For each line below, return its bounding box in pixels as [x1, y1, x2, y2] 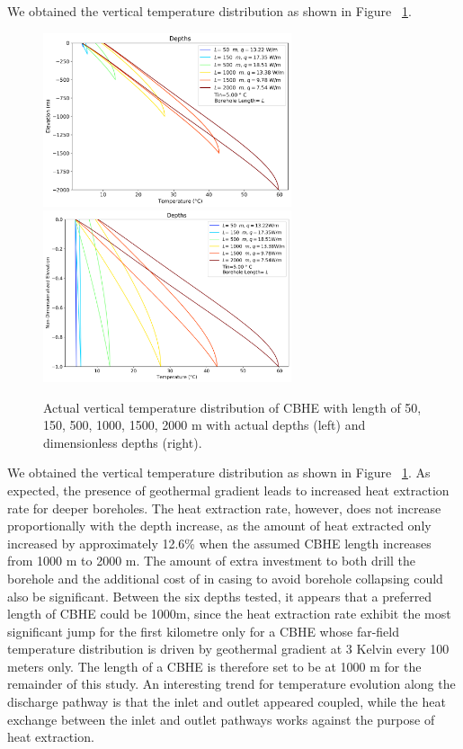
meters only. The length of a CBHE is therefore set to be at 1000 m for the [7, 656, 422, 675]
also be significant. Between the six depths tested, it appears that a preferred [7, 586, 432, 605]
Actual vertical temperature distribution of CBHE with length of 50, [43, 397, 422, 416]
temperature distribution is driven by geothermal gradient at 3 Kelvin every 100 [7, 639, 450, 658]
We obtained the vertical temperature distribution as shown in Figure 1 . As [7, 463, 431, 482]
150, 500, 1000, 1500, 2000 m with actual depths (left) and [43, 415, 366, 434]
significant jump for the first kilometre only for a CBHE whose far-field [7, 621, 400, 640]
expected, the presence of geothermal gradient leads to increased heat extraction [7, 480, 450, 499]
